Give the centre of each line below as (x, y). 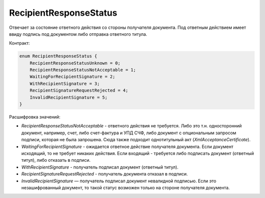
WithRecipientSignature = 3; (65, 84)
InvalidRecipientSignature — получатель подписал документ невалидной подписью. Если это (119, 181)
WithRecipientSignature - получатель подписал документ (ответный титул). (100, 167)
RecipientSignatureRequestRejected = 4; (79, 90)
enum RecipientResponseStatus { (58, 56)
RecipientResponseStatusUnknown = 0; (75, 63)
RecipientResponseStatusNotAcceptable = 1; (83, 70)
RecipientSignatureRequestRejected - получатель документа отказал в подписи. (105, 174)
